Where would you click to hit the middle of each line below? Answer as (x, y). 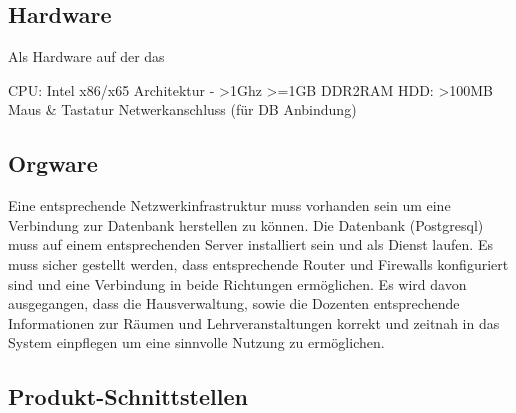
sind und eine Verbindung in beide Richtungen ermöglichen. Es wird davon (237, 283)
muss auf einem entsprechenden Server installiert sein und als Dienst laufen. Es (250, 244)
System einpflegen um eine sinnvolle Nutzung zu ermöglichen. (196, 342)
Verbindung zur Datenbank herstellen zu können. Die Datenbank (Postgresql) (246, 224)
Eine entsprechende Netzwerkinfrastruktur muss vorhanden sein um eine (229, 205)
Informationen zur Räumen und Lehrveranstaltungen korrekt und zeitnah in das (254, 322)
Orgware (53, 163)
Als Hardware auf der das (86, 56)
